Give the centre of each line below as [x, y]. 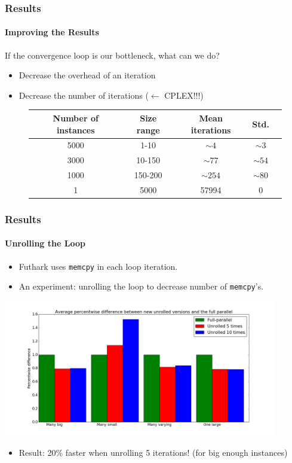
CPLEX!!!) [184, 95]
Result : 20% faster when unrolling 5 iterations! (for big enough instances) [153, 452]
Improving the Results [52, 32]
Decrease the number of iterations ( [84, 95]
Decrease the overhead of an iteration [87, 75]
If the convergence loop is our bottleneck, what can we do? [112, 55]
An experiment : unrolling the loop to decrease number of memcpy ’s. [141, 286]
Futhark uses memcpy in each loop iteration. [98, 266]
